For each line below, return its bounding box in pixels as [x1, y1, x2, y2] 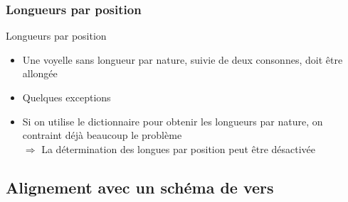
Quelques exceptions [22, 90, 111, 104]
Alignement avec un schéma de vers [6, 176, 274, 198]
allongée [22, 66, 58, 81]
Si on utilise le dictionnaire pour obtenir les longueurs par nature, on [22, 113, 323, 128]
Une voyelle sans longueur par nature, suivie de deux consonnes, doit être [22, 52, 343, 67]
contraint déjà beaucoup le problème [22, 128, 182, 142]
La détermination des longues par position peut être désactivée [41, 141, 316, 156]
